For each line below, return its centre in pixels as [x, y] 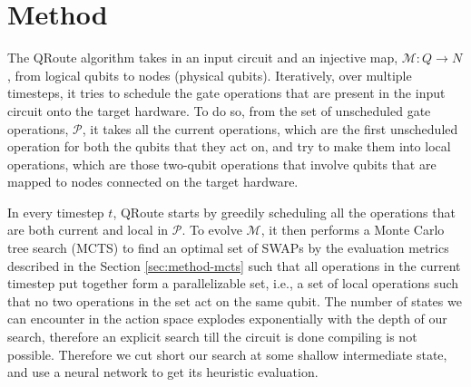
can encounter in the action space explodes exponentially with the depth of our [227, 319]
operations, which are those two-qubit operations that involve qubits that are [222, 164]
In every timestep [56, 212]
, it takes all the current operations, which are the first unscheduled [270, 128]
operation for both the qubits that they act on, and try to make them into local [229, 146]
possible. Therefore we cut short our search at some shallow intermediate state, [227, 354]
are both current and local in [88, 230]
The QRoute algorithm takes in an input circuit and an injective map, [203, 58]
